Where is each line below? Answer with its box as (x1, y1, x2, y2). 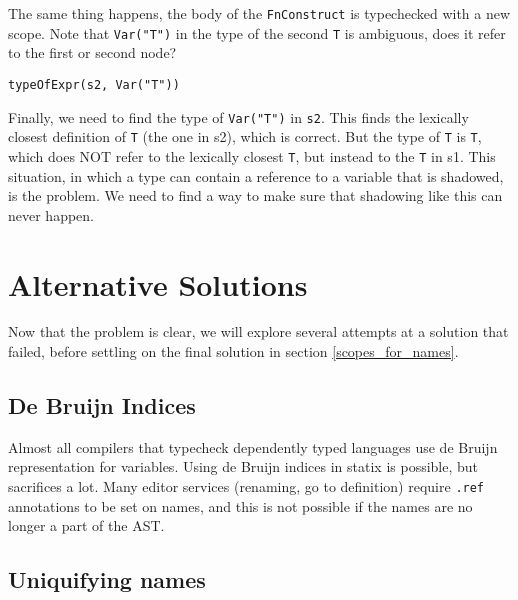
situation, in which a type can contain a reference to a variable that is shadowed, (8, 165, 504, 186)
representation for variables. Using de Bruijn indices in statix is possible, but (8, 456, 479, 477)
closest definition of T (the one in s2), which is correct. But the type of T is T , (8, 126, 482, 147)
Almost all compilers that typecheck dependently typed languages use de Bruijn (8, 436, 498, 457)
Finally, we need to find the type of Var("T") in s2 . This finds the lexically (8, 106, 469, 127)
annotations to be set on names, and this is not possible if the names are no (8, 495, 473, 516)
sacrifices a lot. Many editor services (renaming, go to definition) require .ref (8, 476, 485, 497)
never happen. (8, 204, 95, 225)
